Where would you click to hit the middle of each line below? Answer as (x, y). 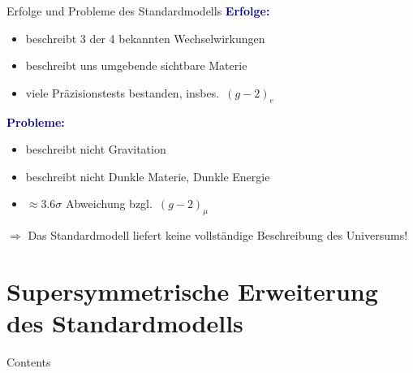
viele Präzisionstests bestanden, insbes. (123, 92)
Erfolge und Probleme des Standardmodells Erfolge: (138, 11)
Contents (29, 362)
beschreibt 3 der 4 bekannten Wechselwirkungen (145, 38)
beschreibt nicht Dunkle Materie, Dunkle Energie (148, 176)
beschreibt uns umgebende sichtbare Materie (136, 65)
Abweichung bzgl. (109, 204)
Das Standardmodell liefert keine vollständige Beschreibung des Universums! (218, 235)
